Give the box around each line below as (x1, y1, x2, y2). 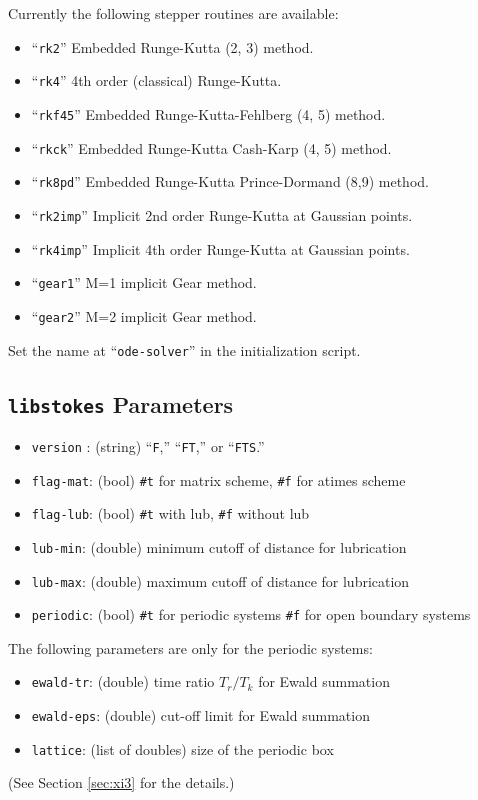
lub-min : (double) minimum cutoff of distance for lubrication (31, 536, 407, 557)
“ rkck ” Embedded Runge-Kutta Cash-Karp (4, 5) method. (31, 137, 392, 158)
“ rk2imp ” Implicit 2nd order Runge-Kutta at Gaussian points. (31, 204, 413, 225)
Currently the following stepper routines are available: (8, 3, 339, 23)
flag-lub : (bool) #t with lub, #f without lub (31, 503, 310, 524)
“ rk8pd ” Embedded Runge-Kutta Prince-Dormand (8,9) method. (31, 171, 429, 192)
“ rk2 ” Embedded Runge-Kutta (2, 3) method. (31, 36, 314, 57)
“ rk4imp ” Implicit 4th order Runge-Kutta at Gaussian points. (31, 238, 410, 259)
